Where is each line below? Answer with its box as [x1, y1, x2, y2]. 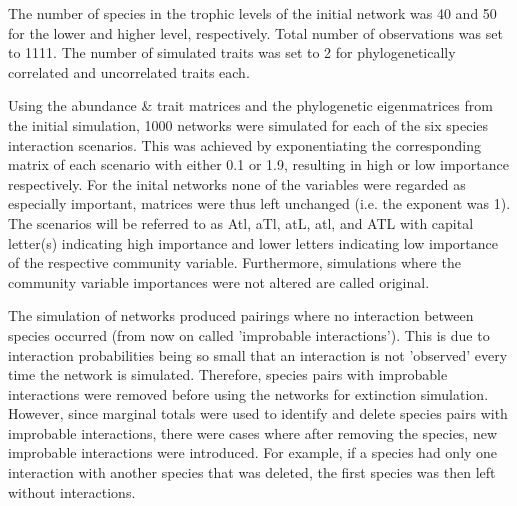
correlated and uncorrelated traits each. [8, 61, 250, 82]
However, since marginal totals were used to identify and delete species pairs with [8, 403, 508, 424]
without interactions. [8, 481, 136, 502]
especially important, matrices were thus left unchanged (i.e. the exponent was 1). [8, 193, 511, 214]
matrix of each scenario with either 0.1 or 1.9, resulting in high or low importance [8, 154, 509, 175]
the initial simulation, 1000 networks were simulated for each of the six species [8, 114, 489, 135]
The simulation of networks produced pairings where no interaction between [8, 305, 474, 326]
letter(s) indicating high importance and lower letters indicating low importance [8, 232, 498, 253]
